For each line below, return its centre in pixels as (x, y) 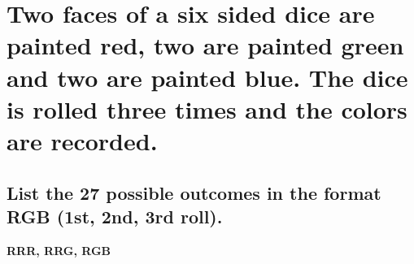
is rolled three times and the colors (207, 108)
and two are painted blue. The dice (207, 77)
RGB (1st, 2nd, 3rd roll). (115, 216)
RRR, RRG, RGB (59, 250)
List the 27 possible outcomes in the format (194, 192)
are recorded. (82, 140)
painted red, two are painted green (205, 45)
